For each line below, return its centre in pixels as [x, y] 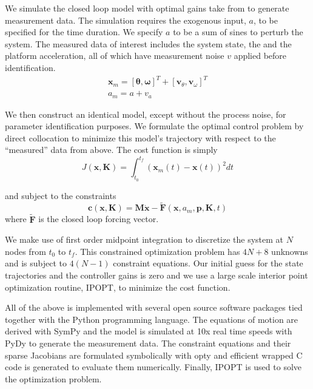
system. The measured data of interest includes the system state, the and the [148, 43]
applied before [260, 56]
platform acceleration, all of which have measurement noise [115, 56]
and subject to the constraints [61, 195]
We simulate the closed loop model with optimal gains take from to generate [147, 8]
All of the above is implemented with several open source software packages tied [154, 307]
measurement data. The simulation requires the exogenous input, [126, 20]
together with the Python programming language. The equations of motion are [152, 319]
